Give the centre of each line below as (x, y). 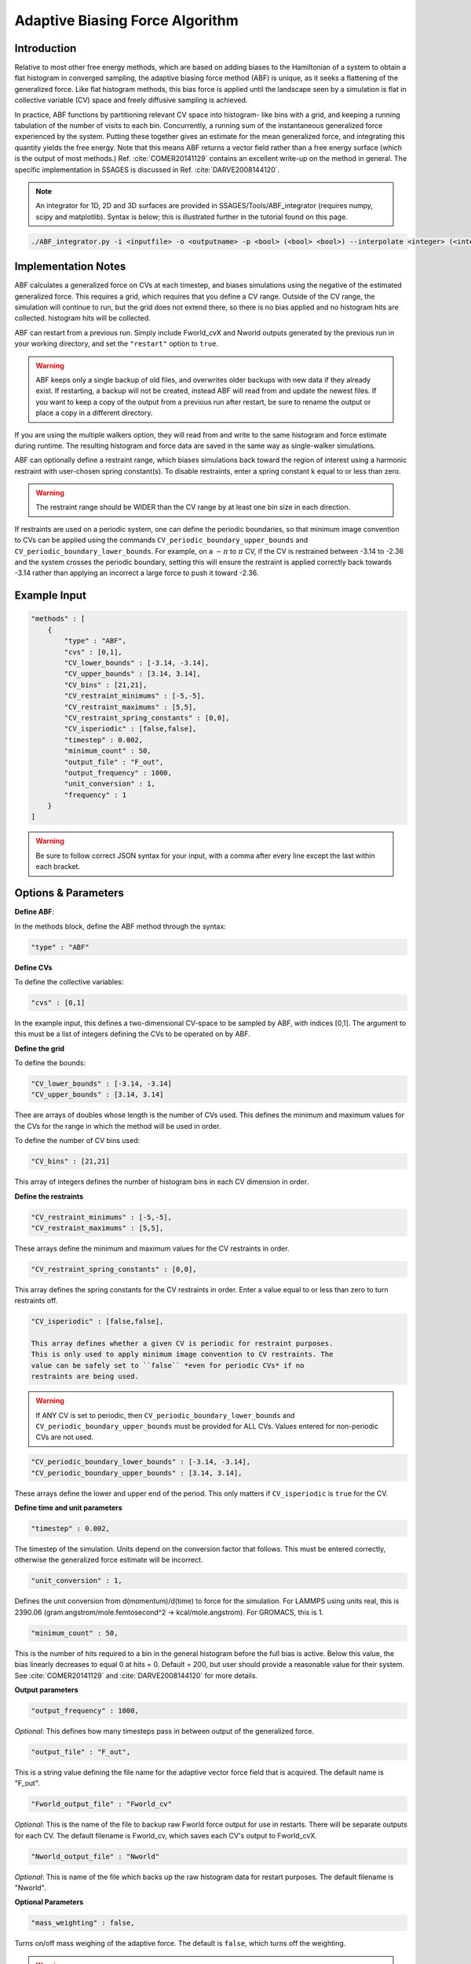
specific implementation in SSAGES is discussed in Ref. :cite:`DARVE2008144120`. (147, 170)
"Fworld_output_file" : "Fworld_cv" (102, 1804)
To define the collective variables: (69, 981)
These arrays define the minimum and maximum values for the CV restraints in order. (152, 1248)
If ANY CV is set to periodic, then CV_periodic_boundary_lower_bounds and (165, 1415)
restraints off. (36, 1301)
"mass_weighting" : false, (83, 1923)
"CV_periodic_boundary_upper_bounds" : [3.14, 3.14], (137, 1473)
